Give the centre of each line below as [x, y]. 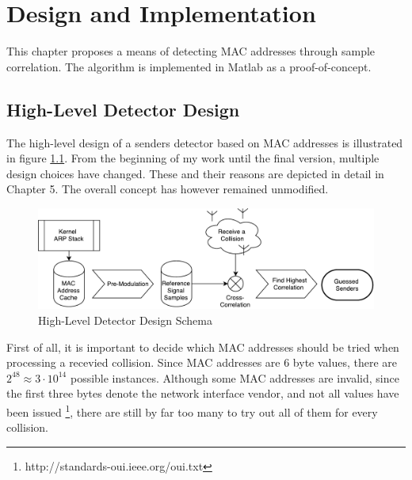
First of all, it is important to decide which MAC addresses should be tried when [203, 347]
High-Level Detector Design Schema [125, 320]
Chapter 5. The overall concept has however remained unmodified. [168, 189]
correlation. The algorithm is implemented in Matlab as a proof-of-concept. [189, 66]
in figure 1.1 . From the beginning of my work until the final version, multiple [193, 158]
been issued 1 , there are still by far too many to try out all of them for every [192, 410]
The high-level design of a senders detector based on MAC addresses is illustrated [205, 142]
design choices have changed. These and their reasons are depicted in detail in [195, 173]
